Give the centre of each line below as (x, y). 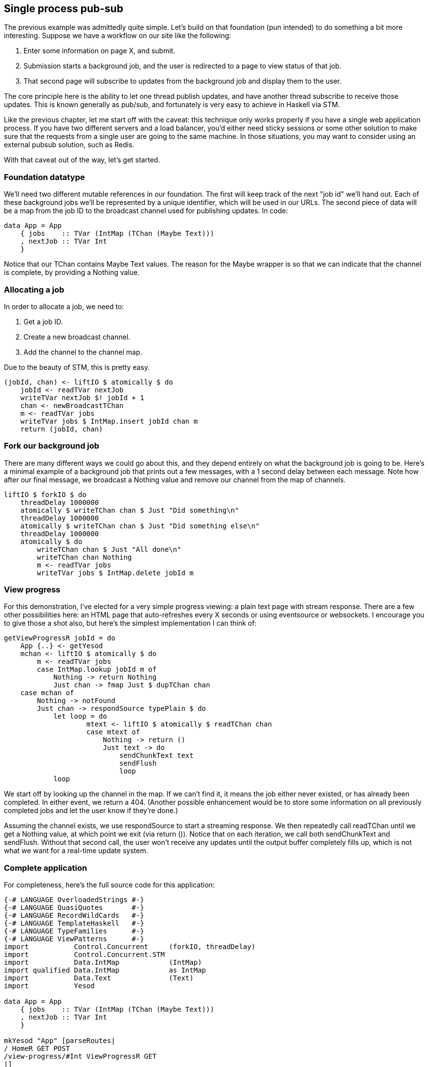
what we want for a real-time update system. (76, 851)
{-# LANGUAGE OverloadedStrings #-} (74, 900)
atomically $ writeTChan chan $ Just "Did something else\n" (140, 526)
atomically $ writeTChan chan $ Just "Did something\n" (130, 510)
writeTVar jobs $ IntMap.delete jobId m (115, 573)
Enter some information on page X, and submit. (100, 51)
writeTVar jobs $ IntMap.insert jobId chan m (109, 421)
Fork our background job (52, 446)
